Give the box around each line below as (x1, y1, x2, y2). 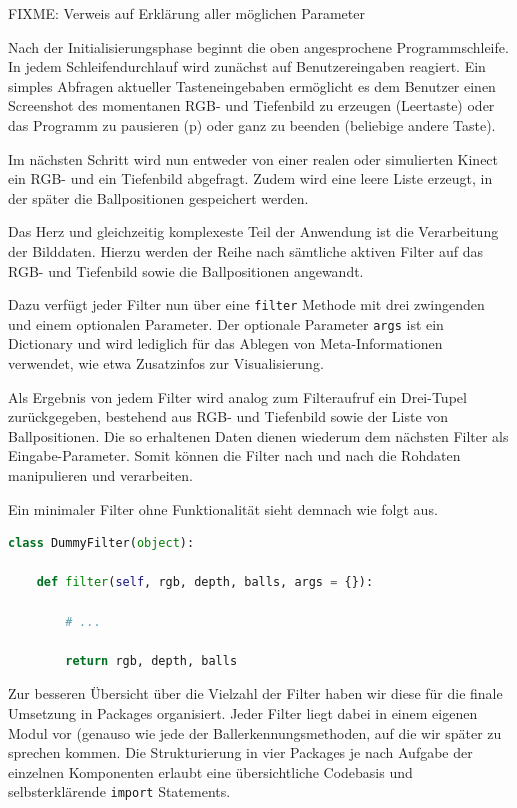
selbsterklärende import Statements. (8, 781, 231, 802)
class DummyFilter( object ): (8, 536, 195, 551)
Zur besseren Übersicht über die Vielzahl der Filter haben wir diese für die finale (8, 683, 503, 704)
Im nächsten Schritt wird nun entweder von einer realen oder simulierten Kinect (8, 148, 499, 169)
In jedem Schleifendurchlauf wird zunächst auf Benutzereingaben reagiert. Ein (8, 56, 486, 77)
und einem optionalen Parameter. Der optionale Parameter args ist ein (8, 313, 444, 334)
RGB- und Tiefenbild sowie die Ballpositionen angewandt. (8, 260, 364, 281)
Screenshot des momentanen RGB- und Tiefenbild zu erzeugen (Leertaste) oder (8, 95, 495, 116)
